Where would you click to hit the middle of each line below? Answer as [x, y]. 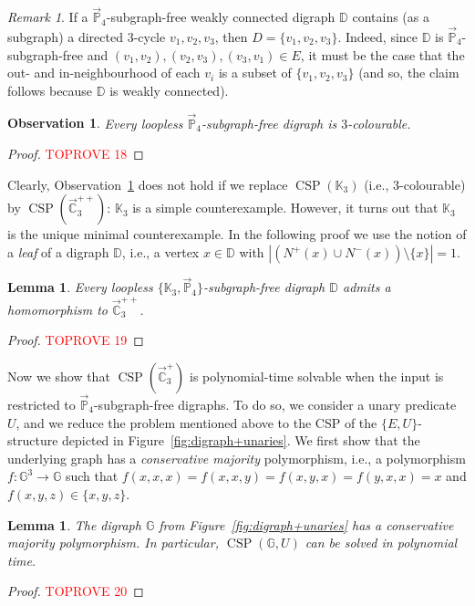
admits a [367, 287]
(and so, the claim [409, 73]
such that [92, 476]
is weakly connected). [169, 90]
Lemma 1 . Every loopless [80, 287]
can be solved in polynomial [381, 543]
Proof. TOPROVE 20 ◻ [76, 591]
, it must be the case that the [382, 54]
